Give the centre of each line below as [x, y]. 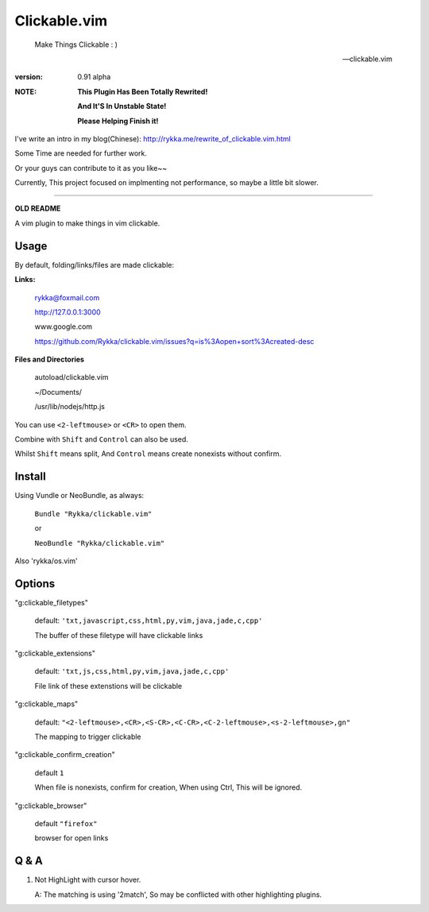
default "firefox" [66, 823]
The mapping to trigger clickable [88, 736]
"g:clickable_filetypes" [52, 602]
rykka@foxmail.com [67, 297]
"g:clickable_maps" [46, 704]
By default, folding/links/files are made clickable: [95, 265]
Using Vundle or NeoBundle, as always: [79, 496]
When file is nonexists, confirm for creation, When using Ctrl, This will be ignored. [168, 787]
